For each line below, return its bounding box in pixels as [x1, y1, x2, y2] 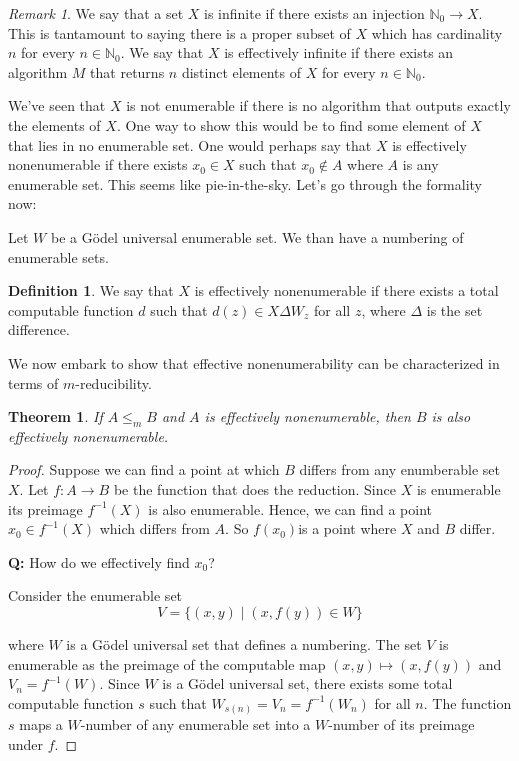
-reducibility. [75, 372, 152, 393]
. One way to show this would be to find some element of [116, 114, 466, 135]
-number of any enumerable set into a [80, 714, 311, 735]
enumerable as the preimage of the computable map [8, 653, 326, 674]
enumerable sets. [8, 246, 109, 267]
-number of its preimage [328, 714, 475, 735]
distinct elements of [181, 61, 302, 82]
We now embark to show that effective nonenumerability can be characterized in [8, 352, 500, 373]
